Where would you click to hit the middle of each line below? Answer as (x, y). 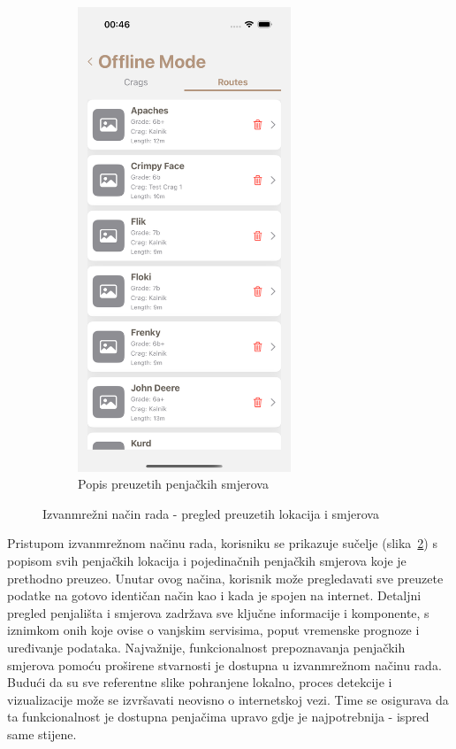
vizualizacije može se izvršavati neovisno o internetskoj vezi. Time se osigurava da (228, 699)
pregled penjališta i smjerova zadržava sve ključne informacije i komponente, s (218, 612)
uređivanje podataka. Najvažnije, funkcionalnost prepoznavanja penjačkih (206, 647)
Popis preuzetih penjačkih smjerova (173, 484)
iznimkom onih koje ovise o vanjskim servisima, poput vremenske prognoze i (213, 630)
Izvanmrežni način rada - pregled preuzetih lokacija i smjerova (211, 513)
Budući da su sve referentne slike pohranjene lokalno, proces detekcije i (200, 682)
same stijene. (42, 734)
